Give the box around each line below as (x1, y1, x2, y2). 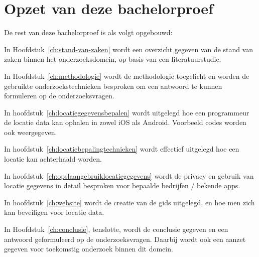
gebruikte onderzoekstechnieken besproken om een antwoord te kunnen (4, 80, 222, 91)
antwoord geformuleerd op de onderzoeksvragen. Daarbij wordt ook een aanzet (4, 233, 246, 244)
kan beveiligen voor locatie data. (4, 207, 104, 217)
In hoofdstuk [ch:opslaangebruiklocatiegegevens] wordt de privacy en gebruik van (4, 170, 254, 181)
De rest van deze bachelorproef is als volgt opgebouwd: (4, 27, 173, 38)
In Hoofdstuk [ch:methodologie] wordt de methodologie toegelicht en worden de (4, 70, 249, 81)
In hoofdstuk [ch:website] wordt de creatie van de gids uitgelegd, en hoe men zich (4, 197, 255, 207)
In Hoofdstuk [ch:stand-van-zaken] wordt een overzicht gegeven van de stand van (4, 44, 253, 54)
